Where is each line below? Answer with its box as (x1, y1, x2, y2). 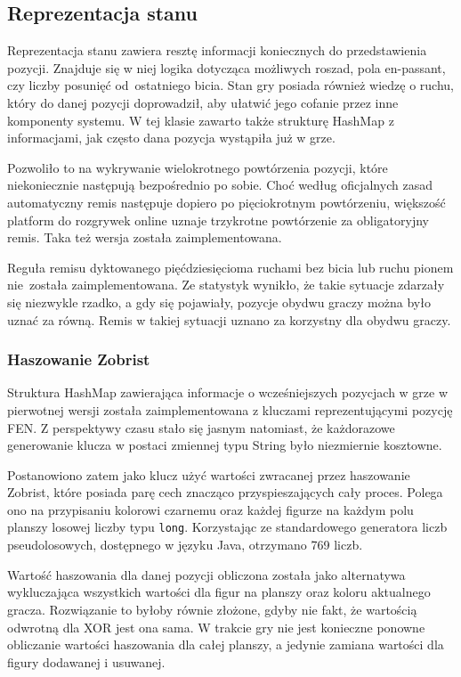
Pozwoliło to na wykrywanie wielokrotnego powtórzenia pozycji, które (7, 158, 388, 176)
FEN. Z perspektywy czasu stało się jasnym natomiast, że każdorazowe (7, 418, 395, 436)
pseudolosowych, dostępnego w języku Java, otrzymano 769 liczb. (7, 535, 363, 554)
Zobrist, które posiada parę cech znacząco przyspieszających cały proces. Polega (7, 483, 443, 502)
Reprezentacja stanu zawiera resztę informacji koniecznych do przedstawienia (7, 41, 427, 60)
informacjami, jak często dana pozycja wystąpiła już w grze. (7, 128, 336, 147)
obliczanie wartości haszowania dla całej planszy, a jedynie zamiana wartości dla (7, 635, 444, 654)
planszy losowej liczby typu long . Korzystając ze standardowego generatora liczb (7, 518, 448, 536)
